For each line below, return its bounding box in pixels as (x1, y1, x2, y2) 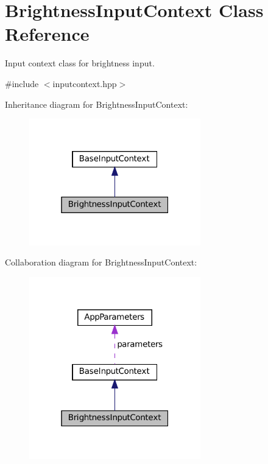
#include (5, 77, 39, 90)
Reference (5, 21, 90, 46)
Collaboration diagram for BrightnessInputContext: (5, 256, 197, 269)
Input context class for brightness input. (5, 57, 155, 69)
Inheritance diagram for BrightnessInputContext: (5, 97, 188, 110)
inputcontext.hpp (52, 77, 117, 90)
